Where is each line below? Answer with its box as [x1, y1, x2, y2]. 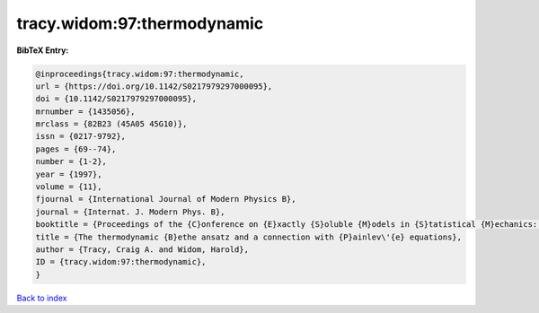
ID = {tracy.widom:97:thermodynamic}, [35, 256, 207, 267]
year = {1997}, [35, 169, 102, 179]
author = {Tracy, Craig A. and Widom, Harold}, [35, 245, 249, 255]
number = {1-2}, [35, 157, 108, 167]
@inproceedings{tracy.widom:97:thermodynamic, [35, 68, 244, 79]
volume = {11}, [35, 182, 102, 192]
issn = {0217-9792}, [35, 131, 126, 142]
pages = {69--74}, [35, 143, 117, 154]
